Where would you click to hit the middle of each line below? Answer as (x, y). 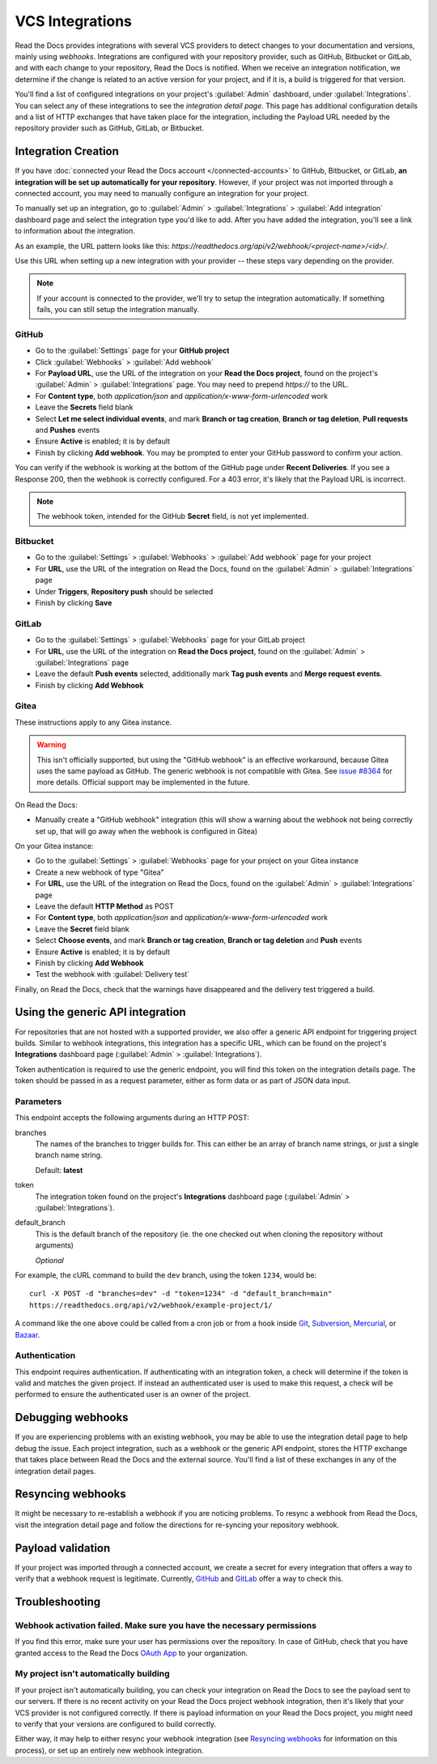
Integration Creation (67, 151)
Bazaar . (28, 1334)
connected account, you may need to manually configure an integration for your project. (162, 193)
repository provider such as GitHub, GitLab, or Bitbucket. (110, 128)
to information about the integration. (75, 231)
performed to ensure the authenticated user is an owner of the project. (133, 1394)
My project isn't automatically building (92, 1674)
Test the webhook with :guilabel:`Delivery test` (112, 974)
